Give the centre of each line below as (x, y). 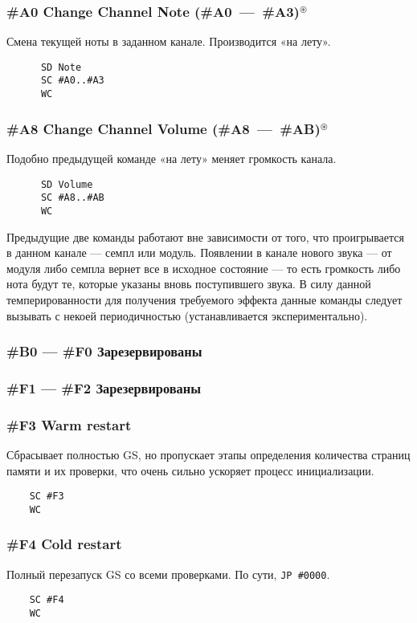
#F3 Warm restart (69, 424)
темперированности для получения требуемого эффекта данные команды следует (204, 299)
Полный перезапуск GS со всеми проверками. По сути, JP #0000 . (168, 574)
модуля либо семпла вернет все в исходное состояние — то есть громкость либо (204, 268)
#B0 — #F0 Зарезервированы (104, 351)
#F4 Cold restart (64, 544)
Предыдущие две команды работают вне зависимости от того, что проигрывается (205, 236)
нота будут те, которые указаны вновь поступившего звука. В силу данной (189, 284)
